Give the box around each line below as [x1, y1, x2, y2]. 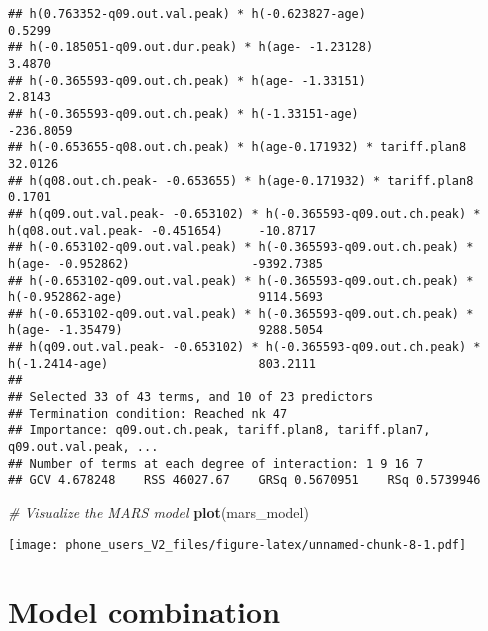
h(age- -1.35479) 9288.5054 [8, 323, 323, 338]
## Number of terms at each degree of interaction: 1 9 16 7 [8, 456, 424, 471]
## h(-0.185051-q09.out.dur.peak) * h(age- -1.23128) [8, 40, 374, 55]
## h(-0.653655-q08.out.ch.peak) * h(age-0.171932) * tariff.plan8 [8, 140, 467, 155]
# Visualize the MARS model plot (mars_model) [8, 502, 309, 523]
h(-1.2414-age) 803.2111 [8, 356, 316, 371]
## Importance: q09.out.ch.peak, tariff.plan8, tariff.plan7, [8, 423, 431, 438]
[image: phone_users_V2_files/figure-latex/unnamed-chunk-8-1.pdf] [8, 537, 467, 552]
